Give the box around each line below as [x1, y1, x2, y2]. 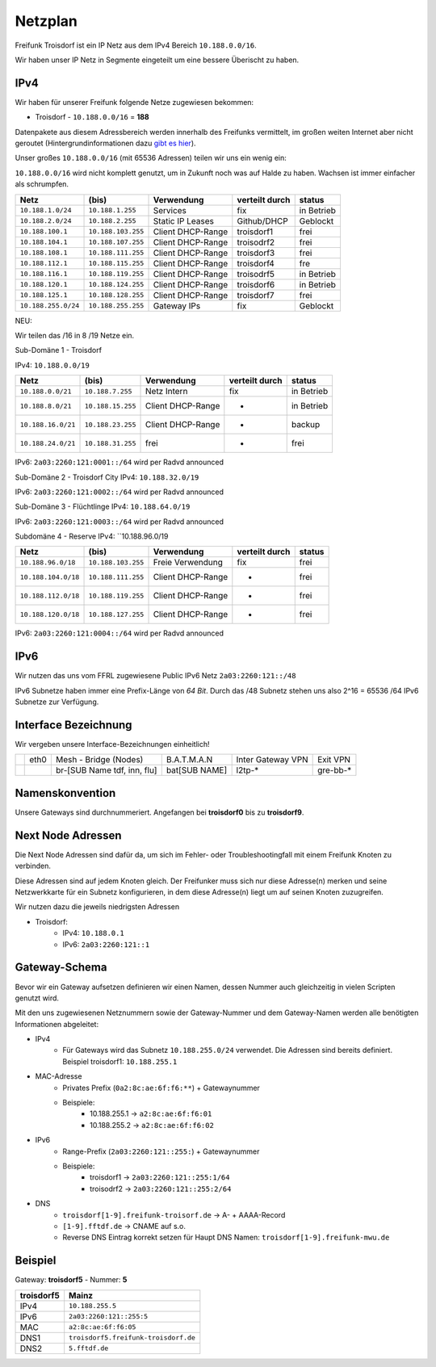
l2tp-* [236, 765, 259, 776]
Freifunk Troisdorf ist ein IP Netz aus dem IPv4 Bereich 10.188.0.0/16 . [15, 40, 258, 50]
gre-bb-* [317, 765, 352, 776]
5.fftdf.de [69, 1344, 109, 1352]
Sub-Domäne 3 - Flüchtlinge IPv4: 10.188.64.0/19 [15, 501, 191, 512]
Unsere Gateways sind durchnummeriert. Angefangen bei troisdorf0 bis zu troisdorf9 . [15, 807, 304, 817]
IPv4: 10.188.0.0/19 [15, 360, 90, 370]
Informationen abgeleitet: [15, 1019, 99, 1029]
